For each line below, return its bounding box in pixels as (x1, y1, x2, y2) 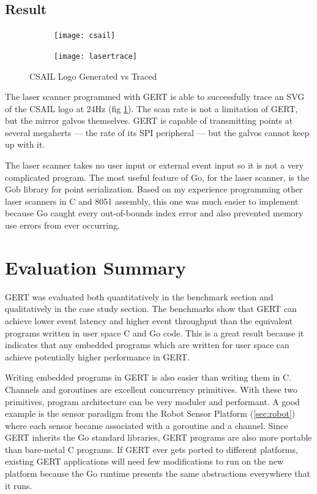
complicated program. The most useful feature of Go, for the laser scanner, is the (5, 170, 309, 183)
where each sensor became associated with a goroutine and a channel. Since (5, 419, 288, 431)
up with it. (5, 138, 45, 151)
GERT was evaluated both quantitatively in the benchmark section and (5, 290, 274, 303)
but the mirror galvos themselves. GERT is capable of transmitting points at (5, 114, 293, 127)
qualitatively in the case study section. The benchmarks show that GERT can (5, 302, 297, 315)
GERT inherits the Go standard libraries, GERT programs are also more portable (5, 431, 312, 444)
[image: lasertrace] (54, 51, 138, 61)
